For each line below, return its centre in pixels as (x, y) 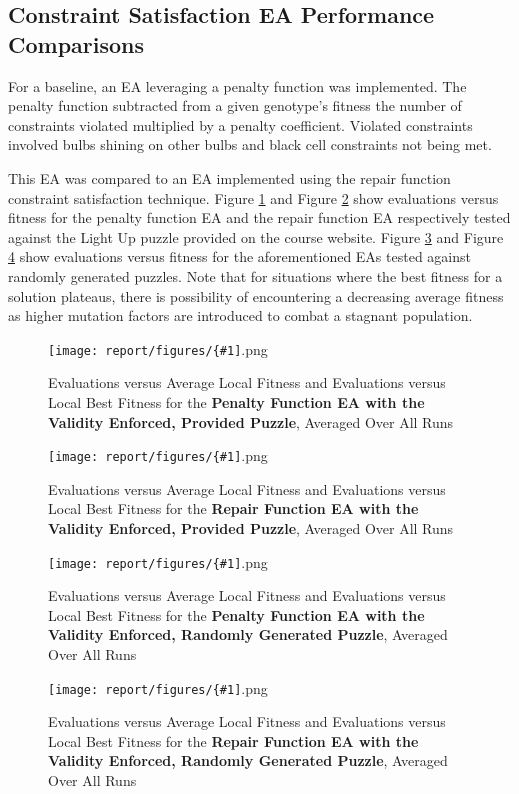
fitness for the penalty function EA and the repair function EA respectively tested (259, 217)
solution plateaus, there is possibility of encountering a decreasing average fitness (256, 295)
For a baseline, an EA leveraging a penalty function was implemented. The (237, 85)
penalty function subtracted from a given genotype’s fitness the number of (235, 105)
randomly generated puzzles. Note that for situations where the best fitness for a (255, 275)
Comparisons (76, 43)
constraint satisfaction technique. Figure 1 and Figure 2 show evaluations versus (253, 197)
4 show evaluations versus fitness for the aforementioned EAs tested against (239, 256)
